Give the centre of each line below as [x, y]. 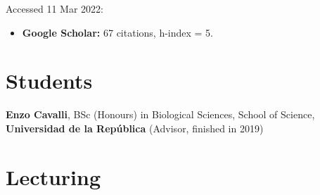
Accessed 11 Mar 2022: [55, 8]
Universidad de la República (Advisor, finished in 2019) [135, 128]
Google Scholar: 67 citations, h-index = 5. [118, 32]
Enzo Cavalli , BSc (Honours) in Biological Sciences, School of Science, [160, 114]
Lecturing [53, 176]
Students [49, 81]
